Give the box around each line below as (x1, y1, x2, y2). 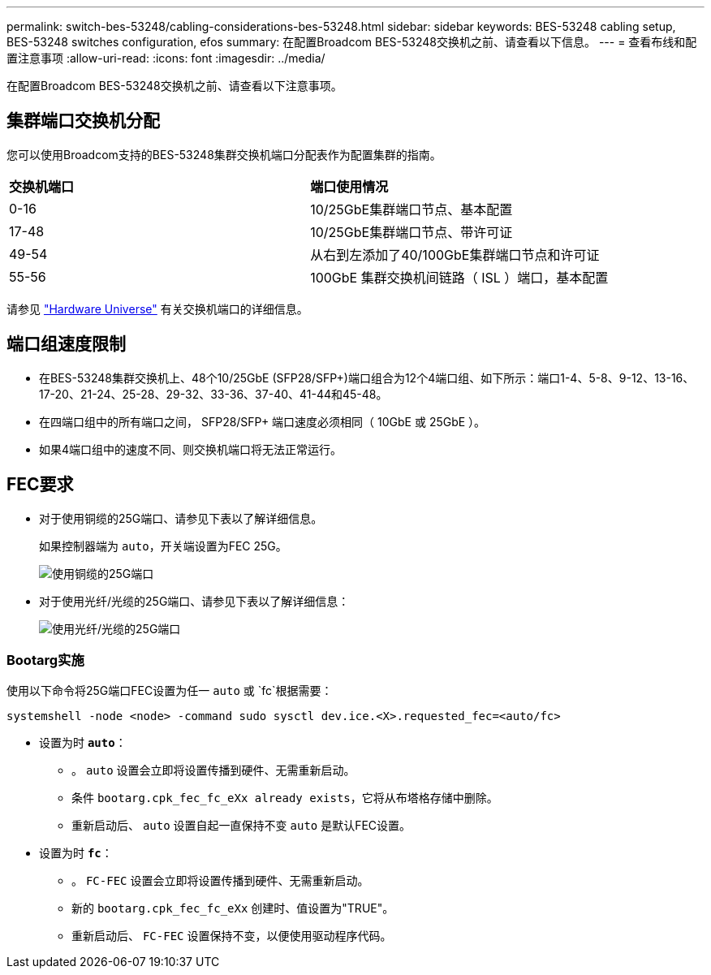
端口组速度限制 (6, 334, 126, 355)
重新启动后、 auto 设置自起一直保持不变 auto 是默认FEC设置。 (71, 818, 412, 833)
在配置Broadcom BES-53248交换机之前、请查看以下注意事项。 (6, 79, 343, 93)
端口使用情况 (310, 178, 389, 195)
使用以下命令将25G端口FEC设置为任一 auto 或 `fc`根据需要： (6, 684, 333, 698)
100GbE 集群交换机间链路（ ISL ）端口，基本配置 (310, 269, 609, 286)
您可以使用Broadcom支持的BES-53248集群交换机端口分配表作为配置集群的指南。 (6, 147, 442, 162)
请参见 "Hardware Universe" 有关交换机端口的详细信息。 (6, 301, 308, 316)
